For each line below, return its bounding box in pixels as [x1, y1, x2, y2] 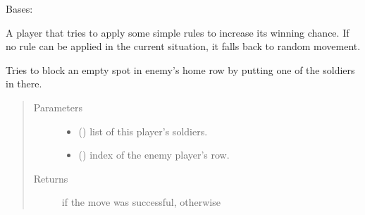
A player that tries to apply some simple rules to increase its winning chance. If [6, 25, 349, 39]
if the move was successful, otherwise [61, 195, 221, 209]
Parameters [33, 99, 82, 114]
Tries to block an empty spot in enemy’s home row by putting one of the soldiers [6, 62, 355, 77]
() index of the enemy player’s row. [78, 147, 230, 162]
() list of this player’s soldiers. [78, 123, 208, 138]
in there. [6, 76, 42, 91]
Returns [33, 171, 68, 185]
